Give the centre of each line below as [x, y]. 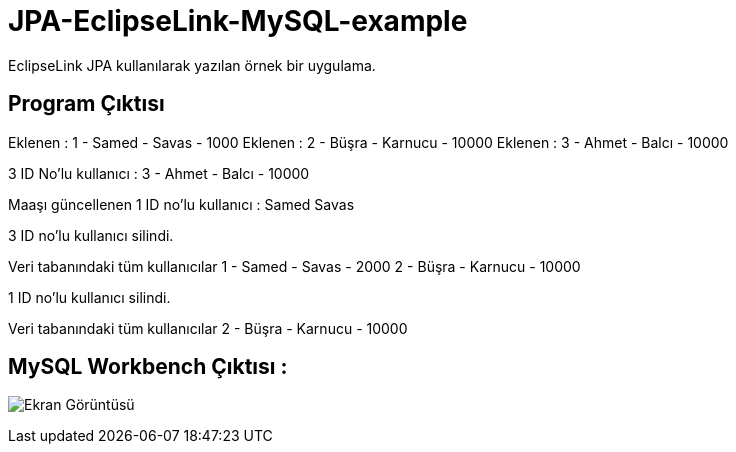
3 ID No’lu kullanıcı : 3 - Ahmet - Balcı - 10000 [159, 173]
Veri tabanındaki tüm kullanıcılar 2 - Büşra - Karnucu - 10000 [208, 328]
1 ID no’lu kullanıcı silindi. [89, 297]
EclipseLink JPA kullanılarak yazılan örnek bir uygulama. [192, 65]
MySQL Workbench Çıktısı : [148, 367]
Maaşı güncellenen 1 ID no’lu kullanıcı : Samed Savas [181, 204]
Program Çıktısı [86, 104]
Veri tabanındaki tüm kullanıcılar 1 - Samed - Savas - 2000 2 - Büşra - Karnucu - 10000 [294, 266]
